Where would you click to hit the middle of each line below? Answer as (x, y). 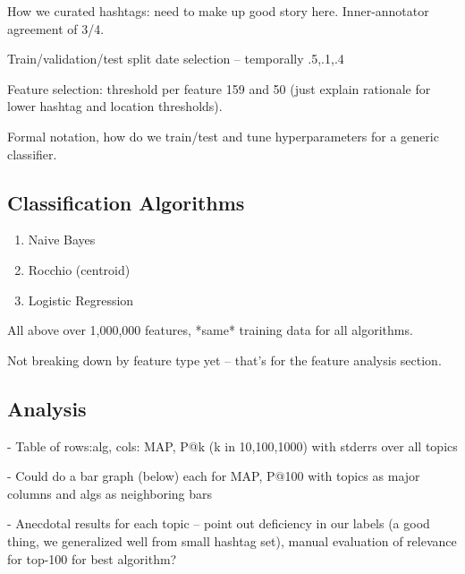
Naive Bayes (62, 240)
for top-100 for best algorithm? (92, 558)
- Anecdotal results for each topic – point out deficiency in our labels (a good (219, 523)
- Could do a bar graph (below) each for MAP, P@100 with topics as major (214, 476)
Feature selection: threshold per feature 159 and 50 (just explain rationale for (219, 88)
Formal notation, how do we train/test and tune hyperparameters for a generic (223, 136)
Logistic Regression (81, 300)
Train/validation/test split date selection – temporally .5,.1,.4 (176, 59)
